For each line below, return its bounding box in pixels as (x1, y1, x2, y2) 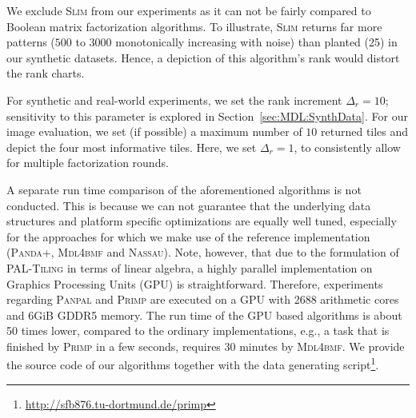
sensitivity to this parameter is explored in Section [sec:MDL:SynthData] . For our (6, 107, 408, 124)
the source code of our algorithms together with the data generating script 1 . (6, 354, 379, 373)
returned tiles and (321, 123, 409, 140)
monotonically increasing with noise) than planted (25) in (115, 34, 398, 50)
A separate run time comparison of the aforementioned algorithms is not (6, 181, 362, 197)
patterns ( (6, 34, 55, 50)
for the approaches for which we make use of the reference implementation (6, 228, 370, 245)
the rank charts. (6, 65, 85, 82)
